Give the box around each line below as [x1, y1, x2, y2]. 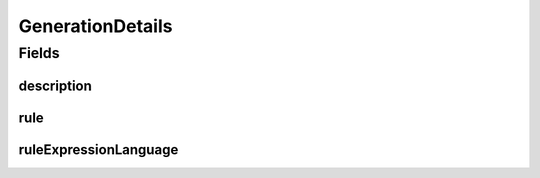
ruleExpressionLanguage [18, 141, 179, 158]
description [18, 77, 92, 94]
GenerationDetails [18, 15, 173, 37]
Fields [18, 44, 60, 62]
